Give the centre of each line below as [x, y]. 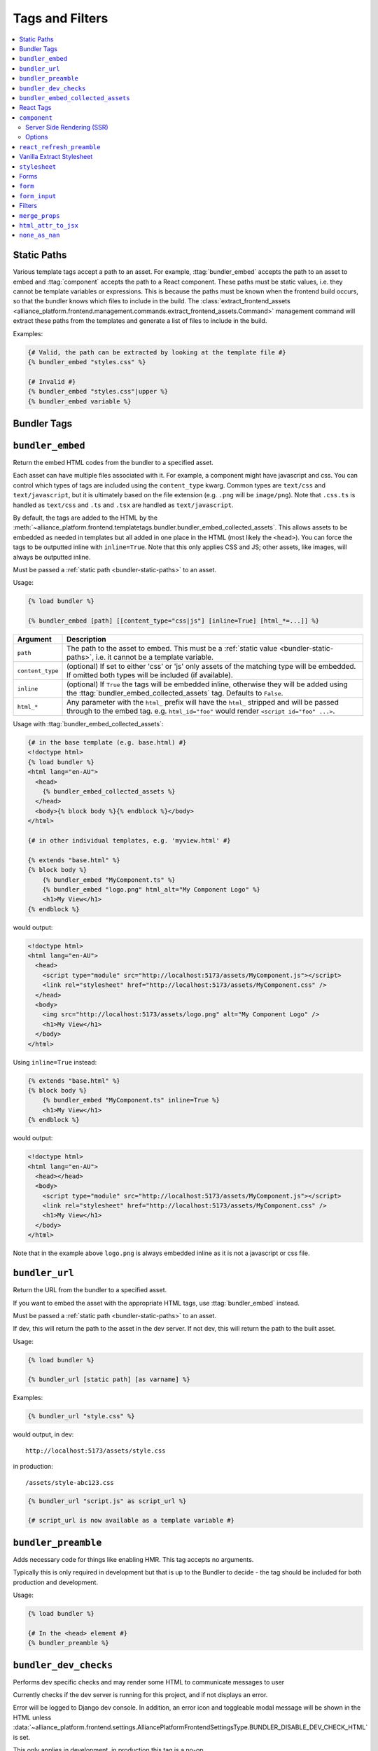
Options [37, 137]
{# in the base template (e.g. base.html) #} [107, 743]
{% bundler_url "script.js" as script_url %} [107, 1501]
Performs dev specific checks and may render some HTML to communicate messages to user [149, 1682]
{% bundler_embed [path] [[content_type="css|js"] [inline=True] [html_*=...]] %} [174, 621]
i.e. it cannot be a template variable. [154, 657]
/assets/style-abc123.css [70, 1482]
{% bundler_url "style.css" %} [82, 1416]
